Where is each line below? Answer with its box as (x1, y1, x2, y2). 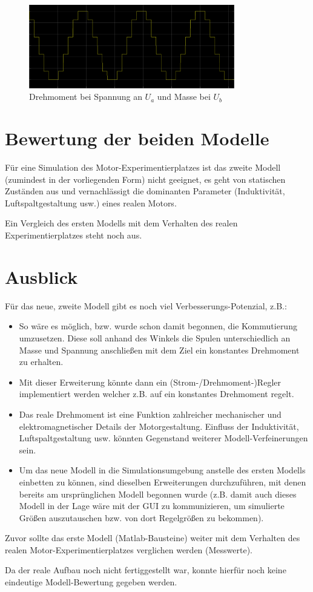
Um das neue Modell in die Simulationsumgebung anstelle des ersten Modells (19, 464, 306, 476)
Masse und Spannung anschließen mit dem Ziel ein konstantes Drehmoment (19, 343, 300, 356)
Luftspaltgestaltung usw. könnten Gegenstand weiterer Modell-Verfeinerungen (19, 432, 308, 444)
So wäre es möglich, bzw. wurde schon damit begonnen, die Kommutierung (19, 320, 297, 332)
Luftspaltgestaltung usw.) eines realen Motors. (5, 196, 177, 209)
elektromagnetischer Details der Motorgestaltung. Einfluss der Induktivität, (19, 419, 299, 432)
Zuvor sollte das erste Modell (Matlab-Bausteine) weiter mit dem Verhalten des (5, 531, 300, 544)
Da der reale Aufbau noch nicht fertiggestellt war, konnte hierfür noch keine (5, 564, 286, 576)
